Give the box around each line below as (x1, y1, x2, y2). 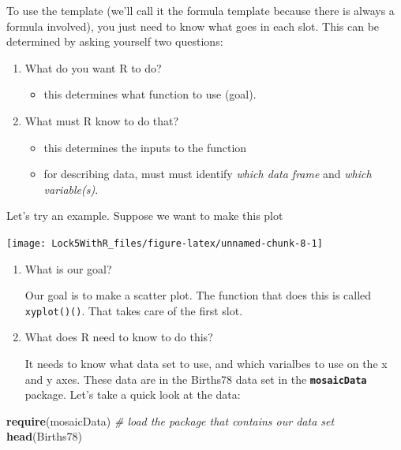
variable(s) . (43, 180, 99, 197)
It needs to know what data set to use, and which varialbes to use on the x (24, 355, 388, 372)
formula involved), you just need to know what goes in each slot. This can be (6, 17, 380, 34)
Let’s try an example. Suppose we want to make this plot (6, 207, 283, 224)
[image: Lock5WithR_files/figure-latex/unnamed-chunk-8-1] (6, 237, 323, 249)
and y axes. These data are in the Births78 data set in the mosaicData (24, 370, 367, 387)
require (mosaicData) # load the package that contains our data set (6, 412, 335, 429)
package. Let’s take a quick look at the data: (24, 386, 241, 403)
